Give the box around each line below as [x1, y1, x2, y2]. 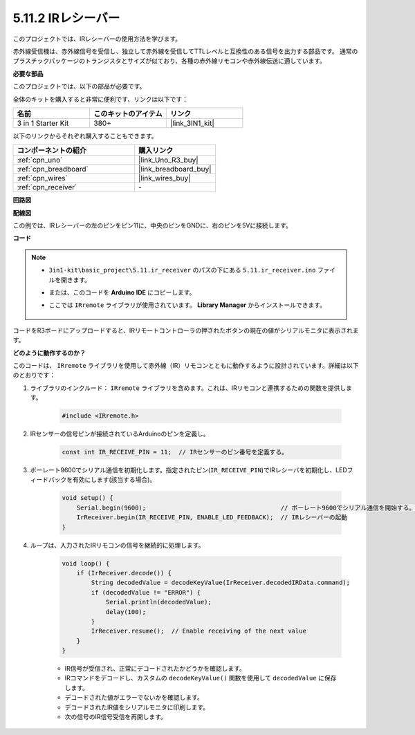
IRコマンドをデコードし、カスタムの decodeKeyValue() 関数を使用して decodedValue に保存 [64, 674, 337, 682]
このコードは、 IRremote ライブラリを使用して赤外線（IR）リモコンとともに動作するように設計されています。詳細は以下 [12, 361, 359, 369]
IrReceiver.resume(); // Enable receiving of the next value [91, 627, 307, 635]
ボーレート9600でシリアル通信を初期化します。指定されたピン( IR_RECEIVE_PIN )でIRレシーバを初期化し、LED [30, 466, 347, 474]
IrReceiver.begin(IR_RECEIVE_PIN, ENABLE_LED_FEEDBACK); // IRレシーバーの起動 [76, 514, 348, 521]
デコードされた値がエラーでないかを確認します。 [64, 694, 203, 702]
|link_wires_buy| [138, 174, 191, 183]
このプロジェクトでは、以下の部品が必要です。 [12, 82, 146, 91]
